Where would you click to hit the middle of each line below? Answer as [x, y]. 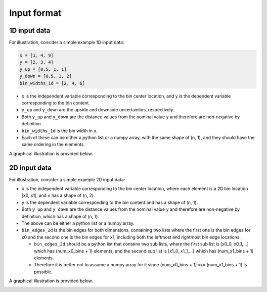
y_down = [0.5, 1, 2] [46, 76]
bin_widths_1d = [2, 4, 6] [52, 83]
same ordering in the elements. [53, 145]
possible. [43, 272]
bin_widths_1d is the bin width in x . [60, 131]
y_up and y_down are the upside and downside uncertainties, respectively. [98, 110]
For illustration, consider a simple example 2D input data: [67, 179]
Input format [35, 13]
